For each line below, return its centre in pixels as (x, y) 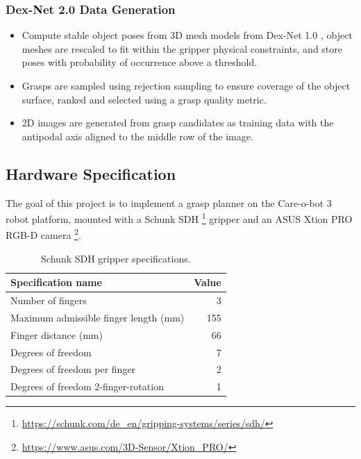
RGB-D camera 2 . (43, 234)
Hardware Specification (91, 173)
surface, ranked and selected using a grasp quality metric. (144, 99)
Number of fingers (49, 300)
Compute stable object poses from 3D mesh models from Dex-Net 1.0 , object (187, 35)
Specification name (56, 282)
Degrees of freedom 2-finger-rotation (87, 386)
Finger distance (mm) (57, 334)
